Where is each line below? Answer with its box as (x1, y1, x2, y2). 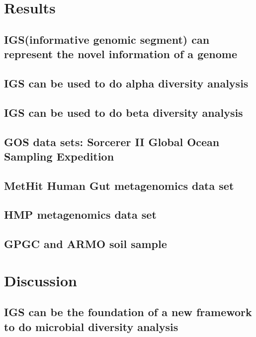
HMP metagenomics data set (4, 207, 157, 222)
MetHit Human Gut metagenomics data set (4, 177, 234, 193)
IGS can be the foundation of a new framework (4, 304, 252, 320)
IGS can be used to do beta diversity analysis (4, 104, 243, 120)
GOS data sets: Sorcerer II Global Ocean (4, 134, 220, 149)
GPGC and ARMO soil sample (4, 236, 167, 252)
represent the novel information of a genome (4, 46, 237, 62)
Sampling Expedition (4, 148, 114, 164)
